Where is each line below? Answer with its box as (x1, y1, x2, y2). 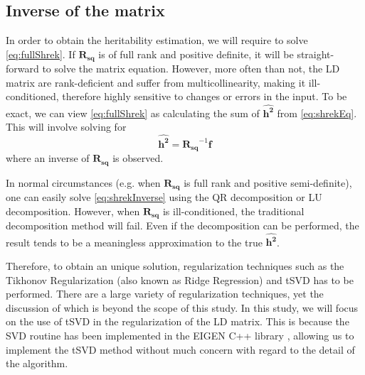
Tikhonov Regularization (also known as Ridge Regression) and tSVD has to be (6, 272, 354, 287)
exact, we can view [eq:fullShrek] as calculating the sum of (6, 105, 260, 120)
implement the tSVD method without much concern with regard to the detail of (6, 342, 355, 357)
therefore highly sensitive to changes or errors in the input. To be (62, 89, 347, 104)
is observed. (112, 151, 164, 165)
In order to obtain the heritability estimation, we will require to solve (6, 33, 308, 48)
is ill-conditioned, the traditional (162, 203, 305, 218)
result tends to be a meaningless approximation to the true (6, 234, 263, 249)
